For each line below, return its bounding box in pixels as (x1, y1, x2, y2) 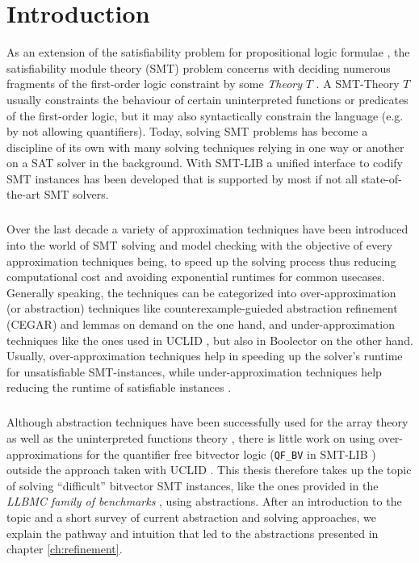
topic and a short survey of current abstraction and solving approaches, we (6, 508, 376, 525)
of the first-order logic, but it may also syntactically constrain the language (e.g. (6, 107, 404, 124)
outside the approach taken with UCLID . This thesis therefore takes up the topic (6, 461, 412, 478)
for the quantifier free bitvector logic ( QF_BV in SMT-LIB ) (86, 445, 376, 462)
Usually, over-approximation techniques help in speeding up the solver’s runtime (6, 347, 403, 364)
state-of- (361, 170, 402, 187)
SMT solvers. (44, 186, 109, 203)
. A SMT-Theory (316, 75, 400, 92)
